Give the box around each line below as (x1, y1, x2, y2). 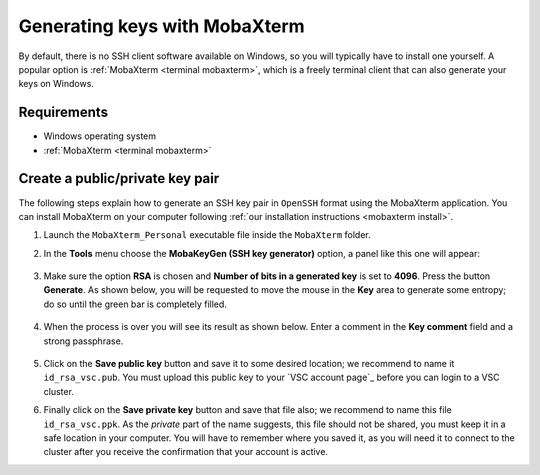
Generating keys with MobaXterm (18, 15, 305, 37)
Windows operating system (43, 130, 157, 142)
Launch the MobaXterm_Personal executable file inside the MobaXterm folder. (43, 229, 372, 241)
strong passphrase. (43, 335, 124, 347)
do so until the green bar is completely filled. (43, 298, 227, 310)
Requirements (18, 104, 109, 121)
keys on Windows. (18, 78, 95, 90)
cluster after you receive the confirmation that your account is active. (43, 446, 329, 458)
